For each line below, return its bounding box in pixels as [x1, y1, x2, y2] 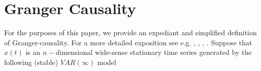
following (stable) [4, 56, 58, 67]
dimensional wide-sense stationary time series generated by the [56, 47, 252, 57]
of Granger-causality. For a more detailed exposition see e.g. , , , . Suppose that [4, 37, 252, 47]
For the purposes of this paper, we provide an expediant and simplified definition [4, 27, 257, 38]
